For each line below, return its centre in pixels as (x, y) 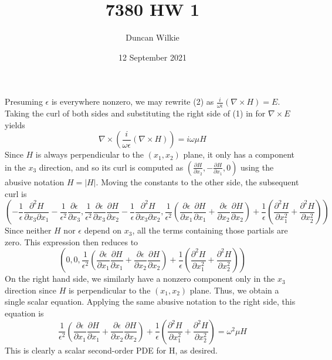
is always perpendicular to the (90, 154)
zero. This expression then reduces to (72, 241)
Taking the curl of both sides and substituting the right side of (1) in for (135, 113)
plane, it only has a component (239, 154)
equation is (24, 313)
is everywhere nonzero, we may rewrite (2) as (133, 101)
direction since (31, 290)
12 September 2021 (153, 57)
